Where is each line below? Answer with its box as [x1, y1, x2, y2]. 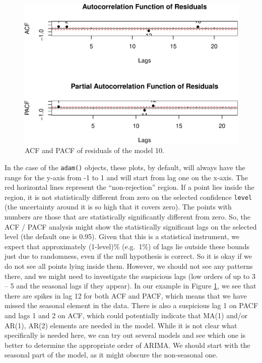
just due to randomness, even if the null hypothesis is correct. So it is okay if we [5, 251, 252, 261]
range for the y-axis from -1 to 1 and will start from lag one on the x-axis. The [5, 172, 248, 182]
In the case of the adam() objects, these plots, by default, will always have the [5, 162, 245, 172]
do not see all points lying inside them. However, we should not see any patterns [5, 260, 253, 271]
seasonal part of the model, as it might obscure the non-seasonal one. [5, 349, 218, 360]
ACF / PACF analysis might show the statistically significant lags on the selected [5, 221, 257, 232]
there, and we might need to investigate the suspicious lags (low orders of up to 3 [5, 270, 255, 281]
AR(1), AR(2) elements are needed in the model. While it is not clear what [5, 320, 237, 330]
